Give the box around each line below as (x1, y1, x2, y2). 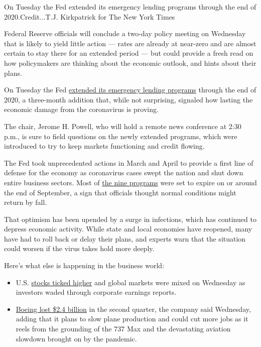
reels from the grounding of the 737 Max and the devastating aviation (16, 323, 231, 334)
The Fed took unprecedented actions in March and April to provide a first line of (4, 157, 253, 168)
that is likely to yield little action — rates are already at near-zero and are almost (4, 38, 256, 48)
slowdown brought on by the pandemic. (16, 333, 137, 343)
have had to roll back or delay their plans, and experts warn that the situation (4, 233, 246, 244)
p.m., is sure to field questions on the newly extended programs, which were (4, 131, 237, 141)
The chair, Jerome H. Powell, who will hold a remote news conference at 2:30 (4, 121, 241, 131)
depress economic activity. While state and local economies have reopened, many (4, 223, 252, 234)
